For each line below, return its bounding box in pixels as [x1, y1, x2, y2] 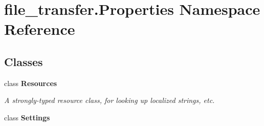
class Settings [4, 112, 50, 122]
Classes [4, 53, 43, 69]
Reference [4, 18, 75, 39]
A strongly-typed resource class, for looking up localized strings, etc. [4, 95, 215, 106]
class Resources [4, 77, 57, 88]
